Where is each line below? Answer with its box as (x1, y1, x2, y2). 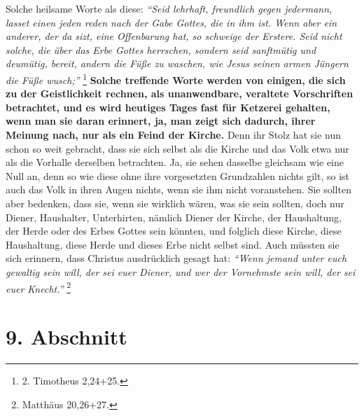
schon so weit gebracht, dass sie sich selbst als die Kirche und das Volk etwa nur (6, 141, 349, 155)
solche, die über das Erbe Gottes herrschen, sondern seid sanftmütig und (6, 42, 316, 57)
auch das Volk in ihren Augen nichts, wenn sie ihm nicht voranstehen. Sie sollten (6, 182, 351, 197)
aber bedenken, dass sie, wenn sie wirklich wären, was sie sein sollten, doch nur (6, 195, 344, 210)
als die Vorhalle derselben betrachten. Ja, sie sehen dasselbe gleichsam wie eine (6, 155, 344, 169)
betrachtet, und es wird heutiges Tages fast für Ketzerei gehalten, (6, 99, 330, 114)
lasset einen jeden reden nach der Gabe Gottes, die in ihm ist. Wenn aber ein (6, 15, 337, 29)
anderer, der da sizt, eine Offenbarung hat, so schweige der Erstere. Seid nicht (6, 29, 342, 43)
